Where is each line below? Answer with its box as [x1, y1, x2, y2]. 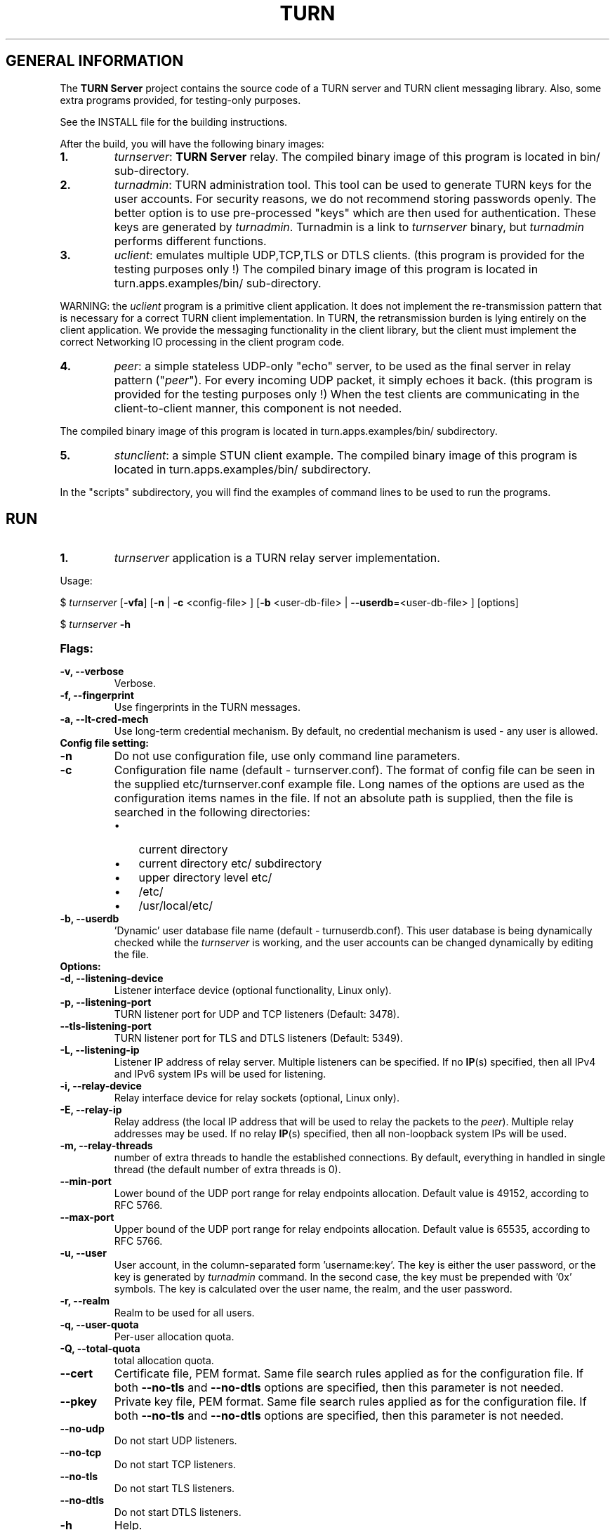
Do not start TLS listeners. [114, 1482, 235, 1495]
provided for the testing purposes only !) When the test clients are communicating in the [114, 386, 580, 401]
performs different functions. [114, 233, 267, 248]
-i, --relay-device [60, 1080, 142, 1092]
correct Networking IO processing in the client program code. [60, 335, 345, 348]
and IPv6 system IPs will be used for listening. [114, 1068, 326, 1080]
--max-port [60, 1211, 114, 1224]
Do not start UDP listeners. [114, 1434, 237, 1447]
